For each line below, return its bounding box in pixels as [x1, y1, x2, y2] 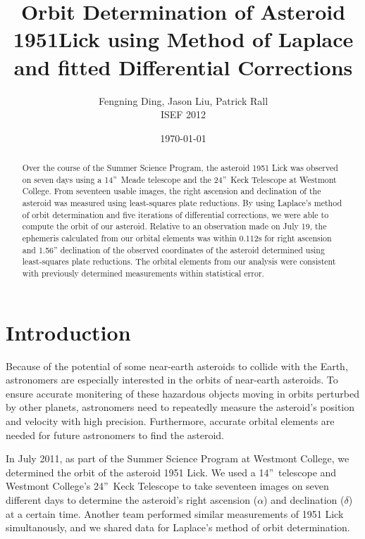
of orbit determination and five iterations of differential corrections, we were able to [22, 208, 329, 220]
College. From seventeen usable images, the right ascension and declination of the [22, 185, 321, 197]
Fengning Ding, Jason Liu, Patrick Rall [98, 93, 268, 108]
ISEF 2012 [160, 107, 206, 122]
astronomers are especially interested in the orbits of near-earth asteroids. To [6, 372, 338, 387]
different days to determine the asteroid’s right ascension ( [6, 492, 258, 507]
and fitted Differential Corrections [13, 52, 353, 81]
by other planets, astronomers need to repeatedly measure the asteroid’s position [6, 400, 355, 414]
